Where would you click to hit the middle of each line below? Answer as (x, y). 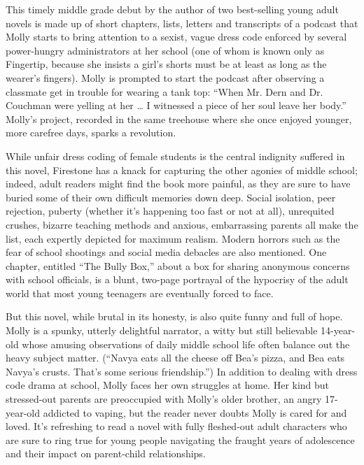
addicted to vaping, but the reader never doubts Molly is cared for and (195, 412)
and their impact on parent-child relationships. (106, 453)
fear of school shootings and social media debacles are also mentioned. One (166, 252)
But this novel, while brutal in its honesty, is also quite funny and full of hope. (174, 316)
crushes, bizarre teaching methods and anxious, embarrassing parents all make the (182, 224)
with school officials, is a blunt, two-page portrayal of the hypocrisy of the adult (177, 279)
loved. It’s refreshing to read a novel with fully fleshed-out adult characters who (176, 426)
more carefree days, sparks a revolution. (91, 133)
